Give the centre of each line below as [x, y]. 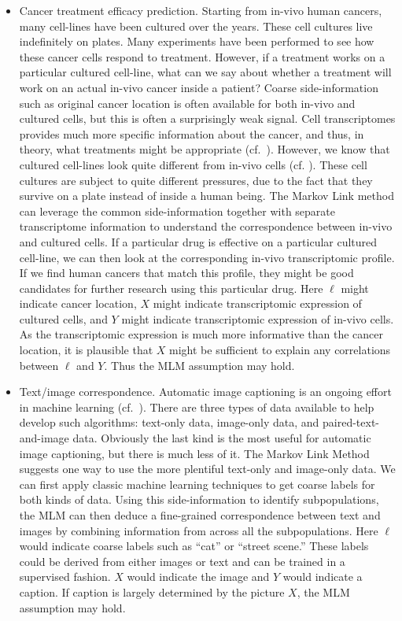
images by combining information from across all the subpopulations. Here [199, 530]
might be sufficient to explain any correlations [280, 350]
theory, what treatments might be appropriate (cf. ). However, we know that [205, 149]
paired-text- [351, 422]
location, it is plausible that [86, 350]
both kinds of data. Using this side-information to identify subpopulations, [199, 499]
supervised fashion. [65, 577]
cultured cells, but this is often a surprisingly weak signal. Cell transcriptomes [207, 118]
